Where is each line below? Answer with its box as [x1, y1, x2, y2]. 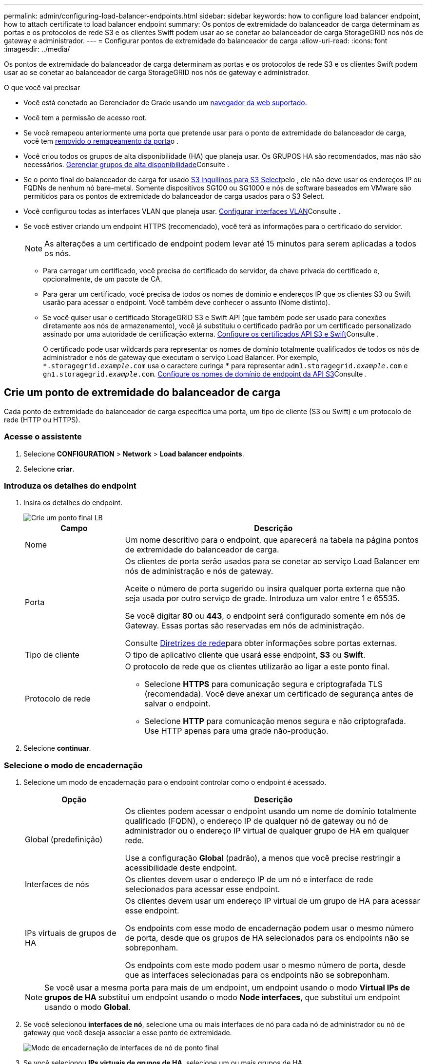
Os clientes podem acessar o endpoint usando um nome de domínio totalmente [125, 806, 417, 817]
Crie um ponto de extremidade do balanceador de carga [4, 386, 281, 399]
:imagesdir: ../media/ [4, 45, 70, 53]
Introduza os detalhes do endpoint [4, 480, 136, 491]
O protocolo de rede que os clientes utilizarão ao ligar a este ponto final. [125, 662, 390, 672]
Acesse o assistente [4, 432, 82, 442]
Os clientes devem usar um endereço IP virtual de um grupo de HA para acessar [125, 896, 420, 906]
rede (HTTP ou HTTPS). [4, 415, 80, 424]
